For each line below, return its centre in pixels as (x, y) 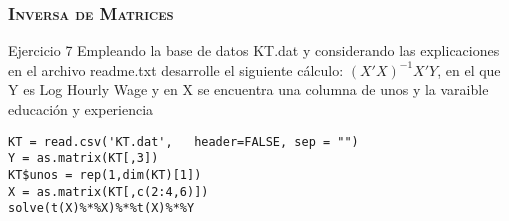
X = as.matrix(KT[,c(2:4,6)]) (108, 191)
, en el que (469, 69)
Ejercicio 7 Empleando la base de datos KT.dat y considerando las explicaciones (254, 50)
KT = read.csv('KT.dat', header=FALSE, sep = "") (183, 141)
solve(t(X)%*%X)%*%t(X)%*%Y (101, 208)
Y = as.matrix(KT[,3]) (83, 158)
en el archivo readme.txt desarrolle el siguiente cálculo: (176, 69)
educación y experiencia (81, 109)
